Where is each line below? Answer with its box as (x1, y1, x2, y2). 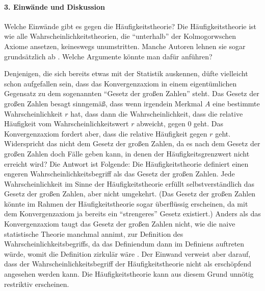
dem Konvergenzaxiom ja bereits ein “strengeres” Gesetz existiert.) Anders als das (4, 208, 261, 219)
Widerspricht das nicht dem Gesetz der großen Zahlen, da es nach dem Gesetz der (4, 138, 260, 149)
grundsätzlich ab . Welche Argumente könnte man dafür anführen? (4, 51, 213, 61)
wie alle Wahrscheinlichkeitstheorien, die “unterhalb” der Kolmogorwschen (4, 31, 236, 41)
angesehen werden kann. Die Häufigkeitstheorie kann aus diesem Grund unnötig (4, 268, 254, 279)
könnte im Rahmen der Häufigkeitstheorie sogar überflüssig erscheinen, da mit (4, 198, 248, 209)
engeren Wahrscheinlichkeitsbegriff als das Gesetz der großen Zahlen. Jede (4, 168, 235, 179)
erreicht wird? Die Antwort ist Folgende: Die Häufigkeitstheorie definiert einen (4, 158, 249, 169)
